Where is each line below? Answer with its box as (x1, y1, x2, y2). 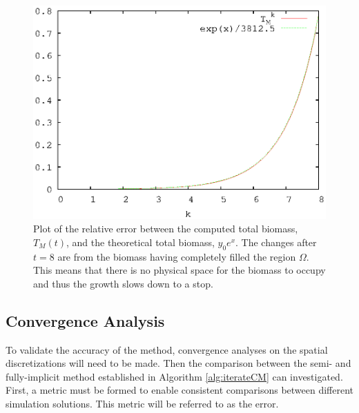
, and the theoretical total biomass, (66, 234, 215, 249)
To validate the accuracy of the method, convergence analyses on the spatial (6, 342, 328, 356)
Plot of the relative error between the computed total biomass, (33, 221, 298, 236)
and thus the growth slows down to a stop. (33, 276, 213, 290)
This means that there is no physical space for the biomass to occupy (33, 263, 326, 277)
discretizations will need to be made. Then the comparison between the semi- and (6, 356, 351, 370)
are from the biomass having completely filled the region (57, 249, 296, 263)
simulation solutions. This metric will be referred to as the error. (6, 396, 279, 410)
